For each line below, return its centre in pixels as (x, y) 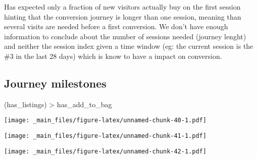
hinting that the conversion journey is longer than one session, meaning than (123, 16)
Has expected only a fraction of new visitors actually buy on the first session (122, 7)
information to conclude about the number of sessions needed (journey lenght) (125, 36)
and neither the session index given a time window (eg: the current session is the (129, 46)
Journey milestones (55, 83)
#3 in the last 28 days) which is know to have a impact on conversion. (113, 56)
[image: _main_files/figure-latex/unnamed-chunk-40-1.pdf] (105, 121)
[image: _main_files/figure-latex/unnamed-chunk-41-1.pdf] (105, 136)
